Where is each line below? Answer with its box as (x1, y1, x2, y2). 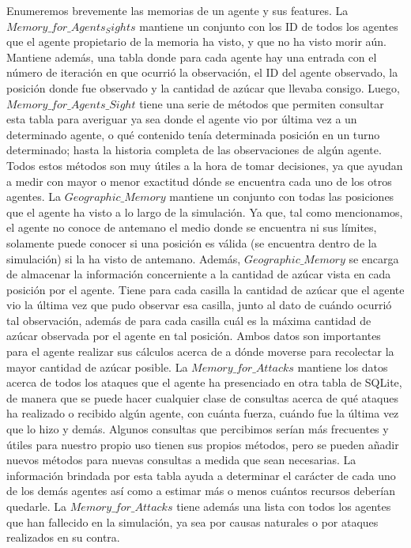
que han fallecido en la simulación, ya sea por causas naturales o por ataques (6, 513, 379, 530)
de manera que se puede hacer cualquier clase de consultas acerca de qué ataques (6, 389, 398, 406)
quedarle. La (6, 498, 67, 514)
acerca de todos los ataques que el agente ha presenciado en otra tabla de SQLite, (6, 374, 402, 391)
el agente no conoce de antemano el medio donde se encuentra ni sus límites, (6, 219, 377, 236)
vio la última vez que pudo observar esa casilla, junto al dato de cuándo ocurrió (6, 297, 392, 313)
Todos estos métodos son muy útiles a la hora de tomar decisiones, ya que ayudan (6, 157, 403, 173)
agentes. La (6, 188, 62, 205)
